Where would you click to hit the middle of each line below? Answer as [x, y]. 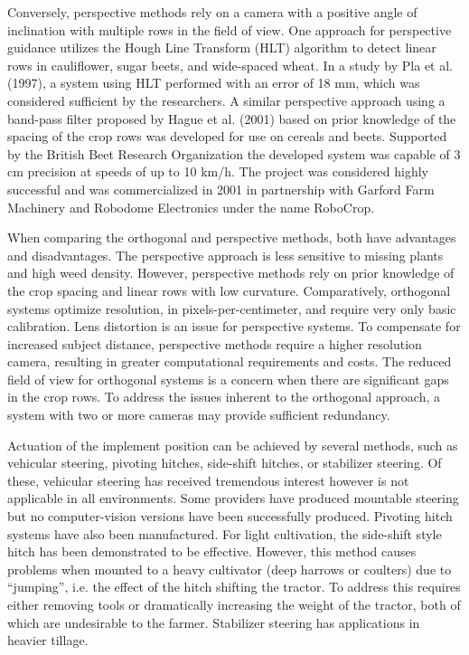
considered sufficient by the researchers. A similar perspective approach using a [226, 100]
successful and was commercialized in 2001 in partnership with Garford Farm [221, 189]
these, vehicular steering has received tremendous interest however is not [208, 480]
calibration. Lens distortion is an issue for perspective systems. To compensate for [234, 326]
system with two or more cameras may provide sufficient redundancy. [199, 415]
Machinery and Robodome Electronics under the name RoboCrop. [191, 207]
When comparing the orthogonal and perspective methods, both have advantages [232, 237]
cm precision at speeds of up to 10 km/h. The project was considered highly [218, 171]
